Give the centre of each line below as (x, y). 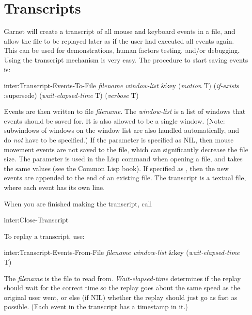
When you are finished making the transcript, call (78, 203)
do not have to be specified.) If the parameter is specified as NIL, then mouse (119, 140)
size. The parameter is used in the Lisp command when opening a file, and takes (123, 159)
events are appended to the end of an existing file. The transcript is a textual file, (125, 178)
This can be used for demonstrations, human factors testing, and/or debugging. (122, 50)
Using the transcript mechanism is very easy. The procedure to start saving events (126, 59)
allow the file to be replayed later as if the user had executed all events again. (119, 40)
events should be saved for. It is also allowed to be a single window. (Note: (115, 120)
